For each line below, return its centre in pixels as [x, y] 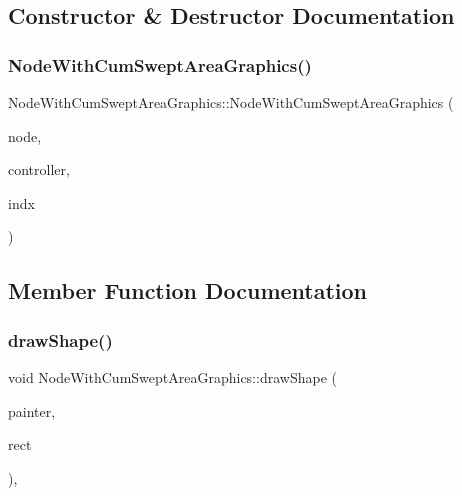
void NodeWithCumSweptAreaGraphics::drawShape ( [172, 376]
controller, [39, 169]
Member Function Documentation [188, 290]
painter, [32, 410]
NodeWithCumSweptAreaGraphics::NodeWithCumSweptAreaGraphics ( [231, 102]
